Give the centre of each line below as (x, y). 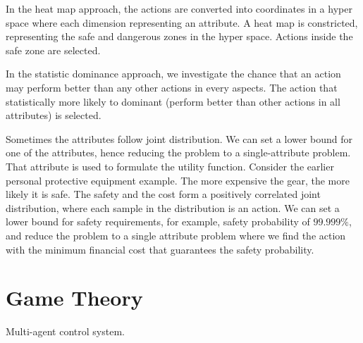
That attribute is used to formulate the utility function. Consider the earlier (170, 166)
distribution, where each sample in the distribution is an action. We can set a (173, 207)
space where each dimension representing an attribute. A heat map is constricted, (182, 22)
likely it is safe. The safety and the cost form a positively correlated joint (163, 194)
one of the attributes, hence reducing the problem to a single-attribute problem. (178, 152)
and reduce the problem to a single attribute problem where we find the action (176, 235)
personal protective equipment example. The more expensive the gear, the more (178, 180)
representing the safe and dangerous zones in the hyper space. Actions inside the (179, 36)
